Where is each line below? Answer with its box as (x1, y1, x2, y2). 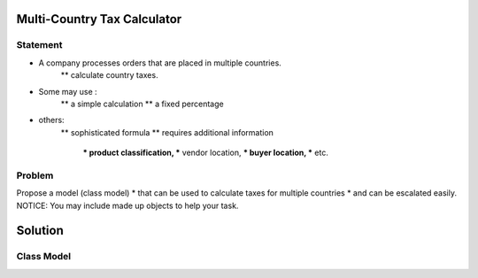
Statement (16, 39, 63, 51)
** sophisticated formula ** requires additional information (60, 127, 274, 137)
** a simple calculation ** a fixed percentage (60, 98, 225, 109)
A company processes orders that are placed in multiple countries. (38, 58, 282, 68)
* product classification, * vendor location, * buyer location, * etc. (82, 147, 329, 158)
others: (38, 115, 66, 126)
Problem (16, 169, 54, 181)
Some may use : (38, 86, 97, 97)
